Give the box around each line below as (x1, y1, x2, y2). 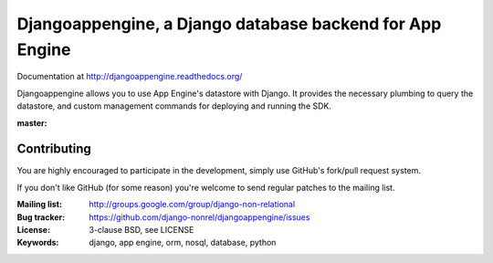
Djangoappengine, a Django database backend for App (16, 14, 442, 34)
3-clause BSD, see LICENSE (89, 224, 194, 235)
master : (16, 117, 47, 128)
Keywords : (16, 237, 59, 248)
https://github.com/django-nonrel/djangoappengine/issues (89, 211, 310, 223)
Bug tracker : (16, 211, 66, 223)
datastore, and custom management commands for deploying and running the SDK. (16, 100, 332, 111)
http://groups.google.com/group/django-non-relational (89, 199, 296, 210)
